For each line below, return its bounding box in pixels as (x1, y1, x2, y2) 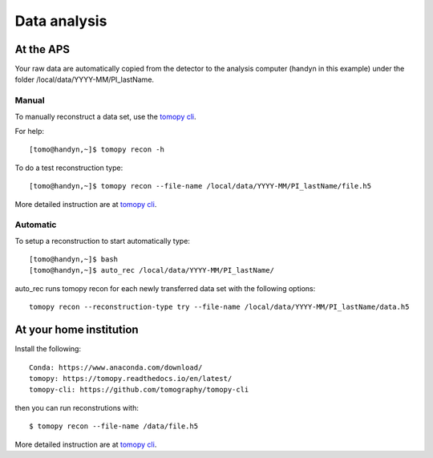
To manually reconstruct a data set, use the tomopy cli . (14, 111, 196, 121)
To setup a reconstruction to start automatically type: (14, 236, 190, 245)
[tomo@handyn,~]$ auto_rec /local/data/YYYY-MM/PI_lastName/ (29, 265, 274, 275)
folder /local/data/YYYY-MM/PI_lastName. (14, 75, 155, 84)
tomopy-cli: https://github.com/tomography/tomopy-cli (29, 385, 249, 395)
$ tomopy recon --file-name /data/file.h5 (29, 422, 199, 431)
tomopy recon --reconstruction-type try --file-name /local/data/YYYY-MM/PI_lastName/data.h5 (29, 302, 410, 312)
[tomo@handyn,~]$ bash (29, 255, 119, 264)
